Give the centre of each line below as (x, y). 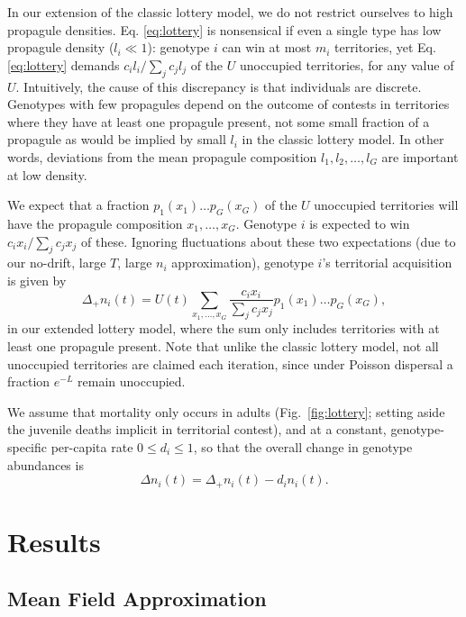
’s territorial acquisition (387, 263)
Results (54, 541)
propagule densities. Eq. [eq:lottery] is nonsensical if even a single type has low (224, 29)
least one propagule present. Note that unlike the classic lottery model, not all (223, 345)
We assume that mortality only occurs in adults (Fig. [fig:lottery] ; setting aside (226, 411)
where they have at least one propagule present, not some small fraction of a (219, 121)
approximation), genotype (242, 263)
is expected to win (360, 223)
